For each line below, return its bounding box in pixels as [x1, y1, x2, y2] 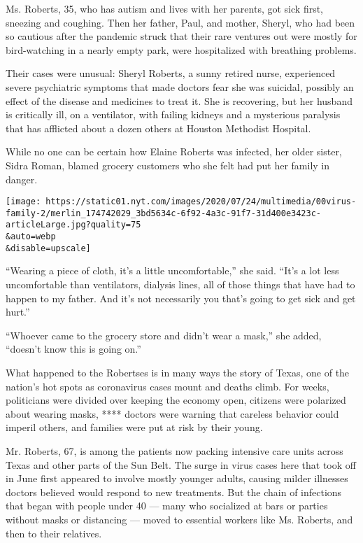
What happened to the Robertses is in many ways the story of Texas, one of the [6, 365, 350, 379]
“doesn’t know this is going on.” [6, 341, 141, 356]
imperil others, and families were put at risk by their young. [6, 420, 263, 435]
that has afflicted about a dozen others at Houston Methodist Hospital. [6, 120, 311, 135]
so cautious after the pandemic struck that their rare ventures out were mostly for [6, 29, 357, 43]
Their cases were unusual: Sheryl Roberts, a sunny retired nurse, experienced [6, 66, 336, 80]
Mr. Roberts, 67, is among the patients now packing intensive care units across [6, 443, 343, 458]
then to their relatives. [6, 526, 102, 540]
